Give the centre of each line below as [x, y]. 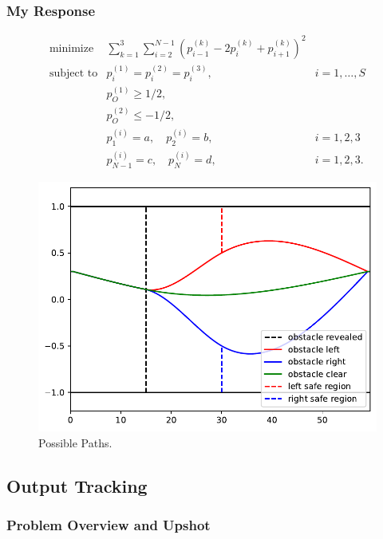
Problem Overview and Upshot [109, 524]
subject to [73, 74]
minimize [71, 48]
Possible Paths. [75, 442]
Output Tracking [77, 485]
